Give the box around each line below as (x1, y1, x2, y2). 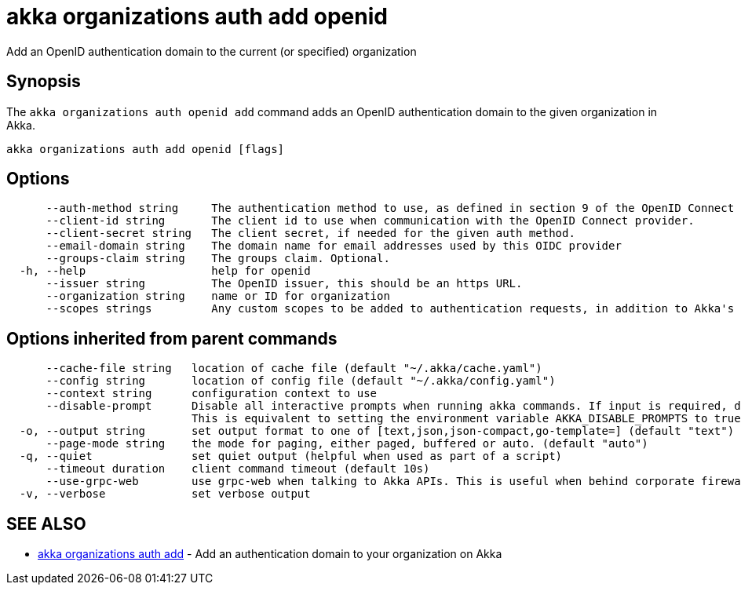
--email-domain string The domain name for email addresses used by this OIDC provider (46, 239, 622, 253)
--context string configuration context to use (46, 387, 378, 400)
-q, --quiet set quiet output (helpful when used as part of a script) (19, 450, 563, 463)
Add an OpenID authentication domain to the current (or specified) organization (6, 44, 417, 58)
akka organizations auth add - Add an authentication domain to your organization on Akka (38, 547, 502, 561)
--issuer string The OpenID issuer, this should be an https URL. (46, 277, 523, 290)
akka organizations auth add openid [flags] (6, 142, 285, 155)
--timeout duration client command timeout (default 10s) (46, 462, 430, 476)
